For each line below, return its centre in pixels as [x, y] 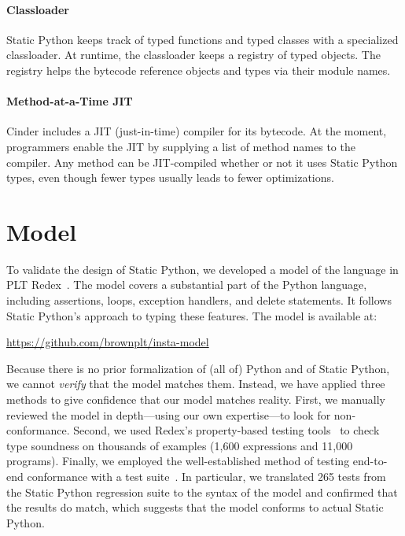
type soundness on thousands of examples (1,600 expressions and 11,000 [180, 445]
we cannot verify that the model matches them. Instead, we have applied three [196, 384]
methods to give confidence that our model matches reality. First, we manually [196, 399]
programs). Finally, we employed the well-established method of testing [178, 461]
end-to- [370, 461]
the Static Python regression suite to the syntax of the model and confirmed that [202, 492]
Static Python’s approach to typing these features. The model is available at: [192, 315]
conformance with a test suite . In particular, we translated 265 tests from [206, 476]
